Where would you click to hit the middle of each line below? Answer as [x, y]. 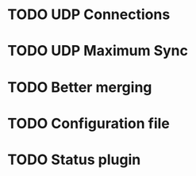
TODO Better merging [80, 87]
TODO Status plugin [74, 159]
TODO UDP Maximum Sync [98, 51]
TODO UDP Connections [89, 15]
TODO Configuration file [88, 123]
